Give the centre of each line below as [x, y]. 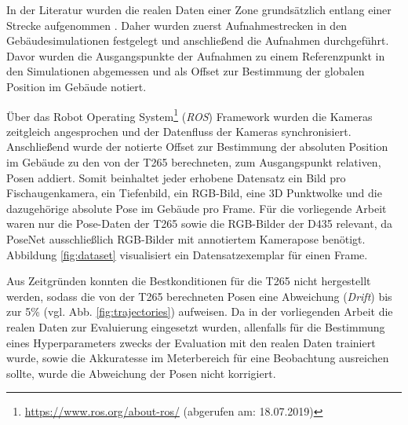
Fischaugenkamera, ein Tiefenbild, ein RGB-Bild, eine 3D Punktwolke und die [194, 193]
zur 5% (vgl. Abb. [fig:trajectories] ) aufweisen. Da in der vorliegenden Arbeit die [200, 311]
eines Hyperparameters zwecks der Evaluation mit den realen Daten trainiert [191, 342]
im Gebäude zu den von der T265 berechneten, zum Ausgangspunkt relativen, [194, 162]
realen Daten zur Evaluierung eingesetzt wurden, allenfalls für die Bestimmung [196, 326]
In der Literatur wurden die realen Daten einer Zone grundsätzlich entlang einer [199, 9]
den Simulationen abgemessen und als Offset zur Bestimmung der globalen [186, 71]
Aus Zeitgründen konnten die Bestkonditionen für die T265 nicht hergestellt [189, 281]
